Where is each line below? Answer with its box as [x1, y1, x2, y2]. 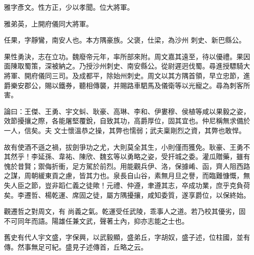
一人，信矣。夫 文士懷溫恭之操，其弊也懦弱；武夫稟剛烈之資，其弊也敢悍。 [4, 125, 246, 135]
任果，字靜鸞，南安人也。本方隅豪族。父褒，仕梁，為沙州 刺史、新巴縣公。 [4, 35, 246, 45]
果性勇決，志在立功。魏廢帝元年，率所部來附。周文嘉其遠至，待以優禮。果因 [4, 51, 250, 61]
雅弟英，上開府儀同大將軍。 [4, 18, 93, 28]
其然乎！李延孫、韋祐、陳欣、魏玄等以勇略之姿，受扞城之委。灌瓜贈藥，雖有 [4, 151, 250, 162]
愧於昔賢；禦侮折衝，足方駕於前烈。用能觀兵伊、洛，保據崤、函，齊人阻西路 [4, 161, 250, 171]
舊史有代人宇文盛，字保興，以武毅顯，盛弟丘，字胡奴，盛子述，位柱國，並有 [4, 232, 250, 242]
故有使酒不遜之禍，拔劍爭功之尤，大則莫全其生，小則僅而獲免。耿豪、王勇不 [4, 141, 250, 152]
